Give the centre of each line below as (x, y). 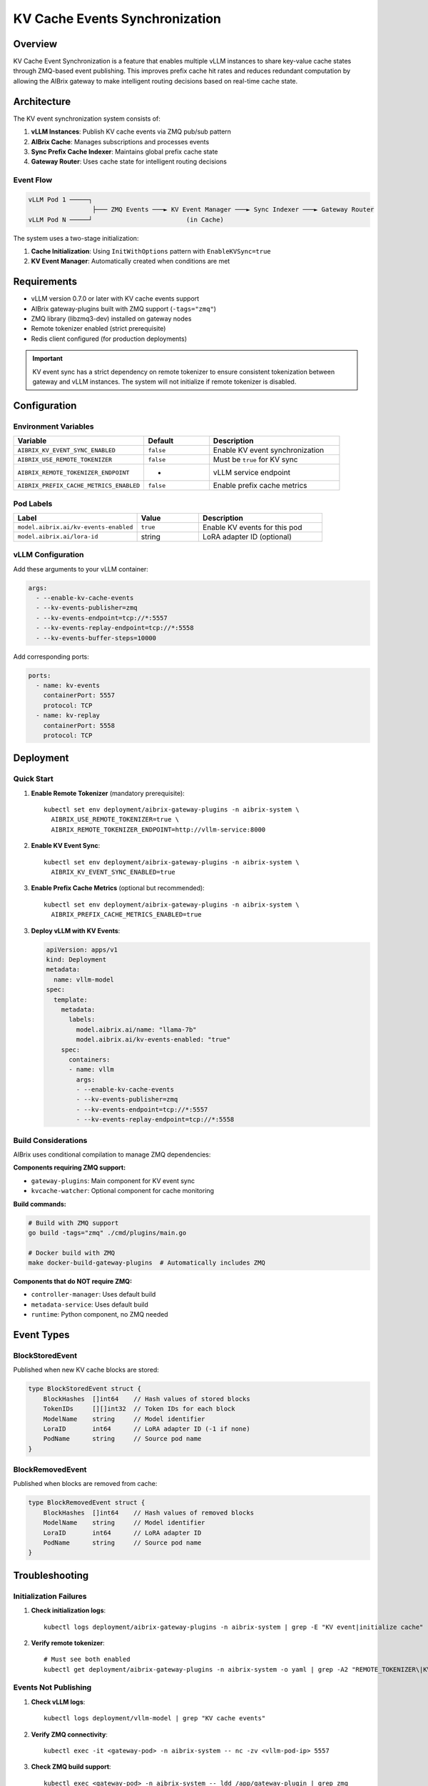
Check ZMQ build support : (71, 1767)
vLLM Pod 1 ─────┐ (60, 199)
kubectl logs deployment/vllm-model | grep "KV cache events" (155, 1718)
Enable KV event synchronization (269, 450)
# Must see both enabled (87, 1660)
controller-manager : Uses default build (93, 1294)
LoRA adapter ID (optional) (247, 537)
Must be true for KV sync (255, 459)
